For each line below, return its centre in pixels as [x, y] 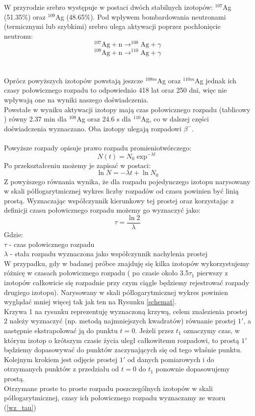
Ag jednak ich [216, 80]
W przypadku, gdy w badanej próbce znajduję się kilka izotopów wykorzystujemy [127, 263]
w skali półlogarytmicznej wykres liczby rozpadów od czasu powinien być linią [121, 191]
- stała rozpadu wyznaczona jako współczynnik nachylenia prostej [109, 254]
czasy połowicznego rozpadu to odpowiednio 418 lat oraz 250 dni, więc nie [115, 90]
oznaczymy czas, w [212, 330]
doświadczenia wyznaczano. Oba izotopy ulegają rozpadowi [93, 128]
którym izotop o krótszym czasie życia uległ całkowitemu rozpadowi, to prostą [122, 340]
